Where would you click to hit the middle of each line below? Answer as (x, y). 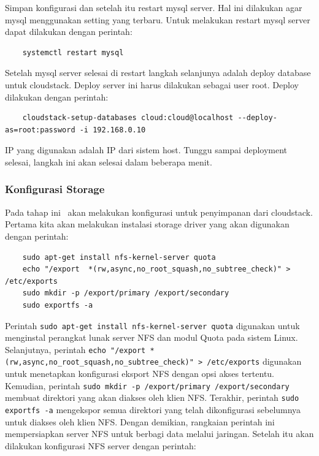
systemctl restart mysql (73, 52)
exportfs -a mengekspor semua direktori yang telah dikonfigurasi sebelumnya (153, 409)
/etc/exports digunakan (254, 361)
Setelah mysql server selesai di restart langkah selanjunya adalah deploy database (158, 73)
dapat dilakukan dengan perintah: (69, 32)
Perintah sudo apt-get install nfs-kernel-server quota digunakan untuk (152, 325)
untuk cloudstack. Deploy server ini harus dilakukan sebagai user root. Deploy (152, 84)
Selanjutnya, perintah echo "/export (75, 349)
